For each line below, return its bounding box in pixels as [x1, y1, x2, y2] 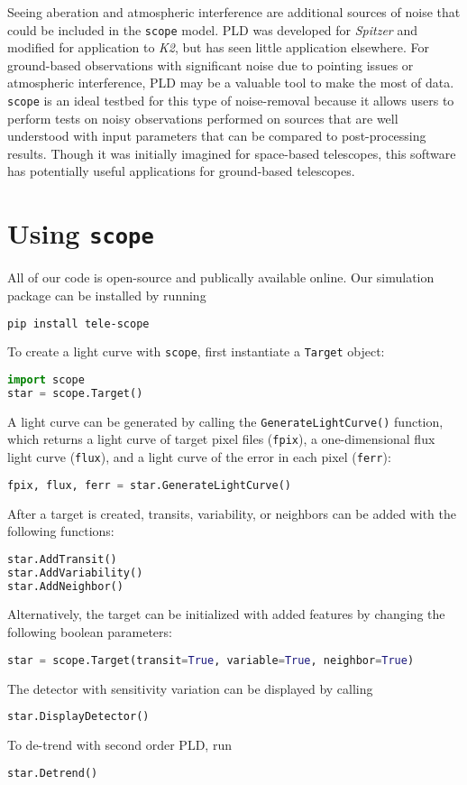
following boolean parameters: [7, 623, 172, 642]
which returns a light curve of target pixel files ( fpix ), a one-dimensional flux [7, 429, 435, 448]
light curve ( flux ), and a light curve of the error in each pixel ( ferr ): [7, 448, 391, 466]
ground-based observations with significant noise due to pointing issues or [7, 55, 414, 74]
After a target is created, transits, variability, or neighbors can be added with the [7, 503, 456, 522]
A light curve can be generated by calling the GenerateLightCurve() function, [7, 411, 444, 430]
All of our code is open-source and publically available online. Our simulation [7, 268, 435, 287]
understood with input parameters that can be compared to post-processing [7, 126, 426, 145]
